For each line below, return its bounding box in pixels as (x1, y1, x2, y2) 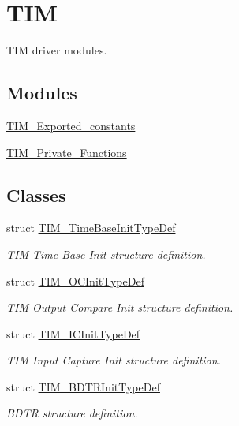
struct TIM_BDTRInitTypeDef (6, 378, 160, 394)
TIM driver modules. (6, 42, 107, 58)
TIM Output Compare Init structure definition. (6, 299, 233, 316)
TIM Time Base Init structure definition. (6, 245, 206, 262)
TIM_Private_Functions (6, 144, 127, 160)
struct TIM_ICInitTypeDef (6, 325, 140, 342)
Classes (6, 182, 66, 207)
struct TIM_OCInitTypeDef (6, 272, 144, 289)
